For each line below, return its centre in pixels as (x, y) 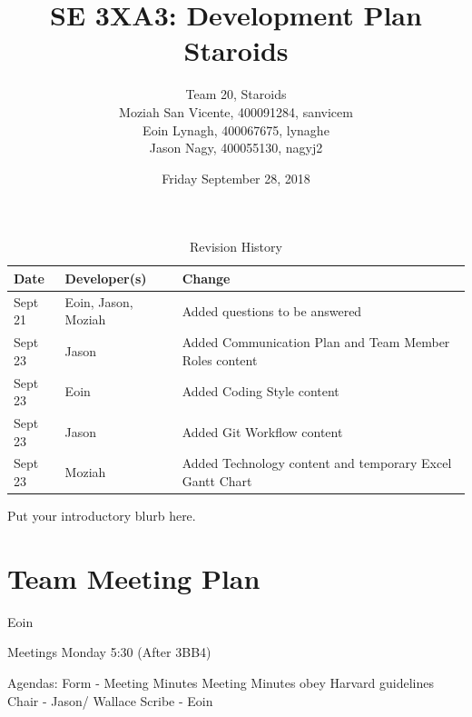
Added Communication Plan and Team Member (316, 342)
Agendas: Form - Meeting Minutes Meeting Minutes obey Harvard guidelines (221, 683)
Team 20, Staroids (236, 94)
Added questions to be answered (272, 310)
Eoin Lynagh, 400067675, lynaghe (236, 129)
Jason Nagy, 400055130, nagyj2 (236, 148)
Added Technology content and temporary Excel (317, 463)
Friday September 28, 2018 (236, 178)
